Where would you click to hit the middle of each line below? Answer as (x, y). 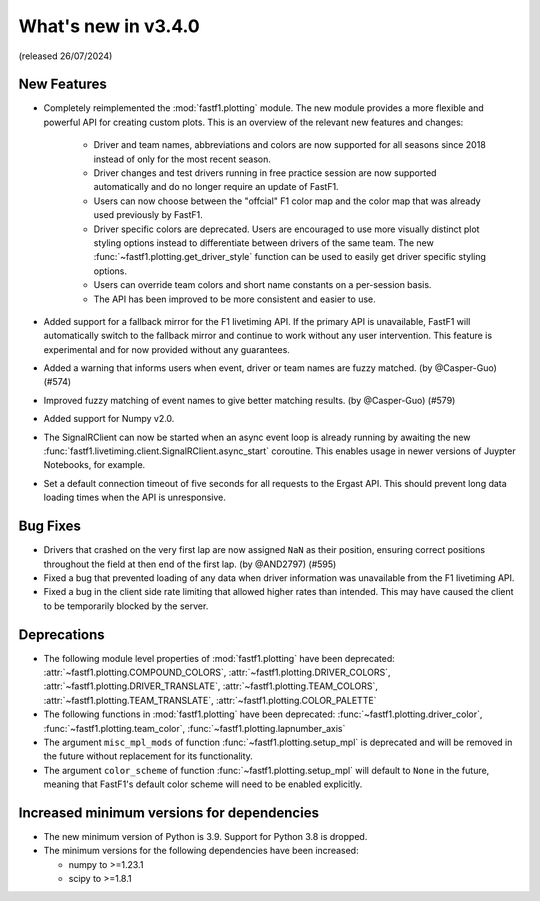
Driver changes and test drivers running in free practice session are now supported (265, 173)
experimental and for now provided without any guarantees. (166, 349)
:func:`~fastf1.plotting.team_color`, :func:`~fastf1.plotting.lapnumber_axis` (194, 728)
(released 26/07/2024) (65, 56)
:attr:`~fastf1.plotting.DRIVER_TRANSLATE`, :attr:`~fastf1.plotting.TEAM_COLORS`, (211, 686)
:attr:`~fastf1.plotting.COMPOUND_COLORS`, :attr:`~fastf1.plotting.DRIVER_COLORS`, (217, 672)
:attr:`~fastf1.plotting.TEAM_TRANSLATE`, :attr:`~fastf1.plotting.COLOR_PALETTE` (210, 700)
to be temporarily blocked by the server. (126, 606)
